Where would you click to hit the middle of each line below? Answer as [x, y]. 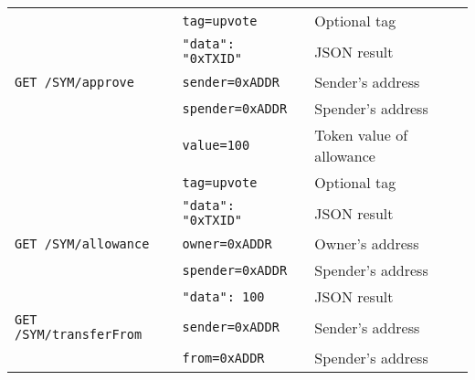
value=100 [216, 145]
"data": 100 [223, 296]
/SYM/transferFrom [79, 334]
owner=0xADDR [227, 243]
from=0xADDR [223, 358]
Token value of [361, 135]
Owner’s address [367, 243]
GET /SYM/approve [74, 82]
